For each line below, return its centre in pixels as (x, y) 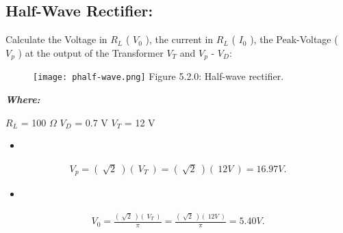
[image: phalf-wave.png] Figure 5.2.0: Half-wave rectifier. (158, 76)
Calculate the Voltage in (56, 39)
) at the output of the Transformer (91, 52)
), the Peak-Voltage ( (294, 39)
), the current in (179, 39)
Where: (23, 99)
